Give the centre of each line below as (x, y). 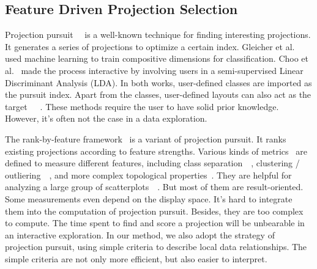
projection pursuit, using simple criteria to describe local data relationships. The (156, 247)
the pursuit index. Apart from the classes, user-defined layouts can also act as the (158, 94)
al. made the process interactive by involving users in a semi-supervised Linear (154, 70)
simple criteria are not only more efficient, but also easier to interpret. (136, 258)
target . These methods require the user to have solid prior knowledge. (142, 106)
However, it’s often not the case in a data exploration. (106, 118)
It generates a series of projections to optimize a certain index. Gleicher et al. (150, 46)
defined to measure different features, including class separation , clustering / (152, 163)
